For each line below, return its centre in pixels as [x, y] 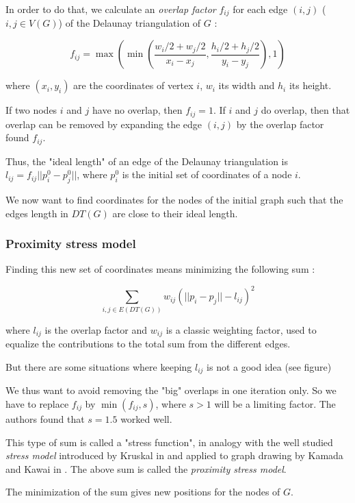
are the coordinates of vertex [133, 85]
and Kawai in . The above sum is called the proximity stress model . [146, 468]
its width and [247, 85]
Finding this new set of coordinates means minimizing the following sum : [160, 269]
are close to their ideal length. [175, 213]
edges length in [37, 213]
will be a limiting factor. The [275, 403]
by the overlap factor [280, 124]
